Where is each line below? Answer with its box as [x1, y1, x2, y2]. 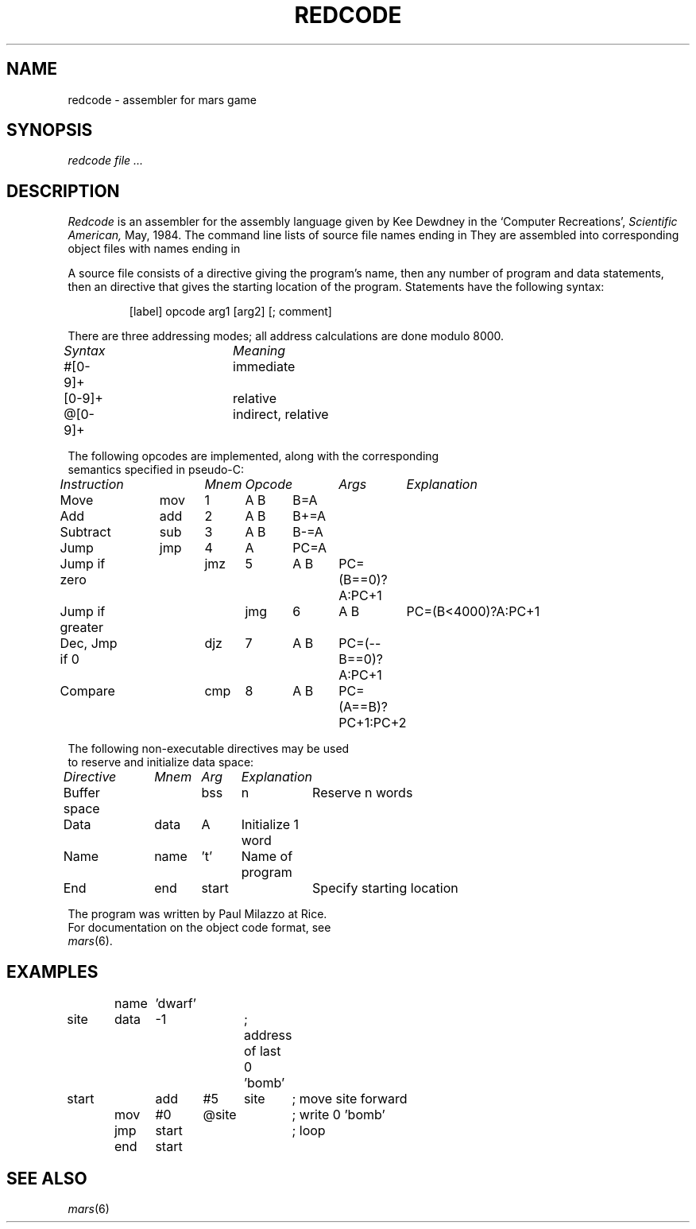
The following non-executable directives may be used [68, 742, 350, 756]
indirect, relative [233, 406, 329, 423]
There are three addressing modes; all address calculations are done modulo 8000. [68, 329, 505, 343]
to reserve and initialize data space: [68, 755, 254, 770]
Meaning [233, 343, 286, 359]
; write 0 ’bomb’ [292, 1107, 385, 1123]
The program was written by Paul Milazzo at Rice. [68, 907, 327, 921]
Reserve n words [312, 785, 413, 801]
